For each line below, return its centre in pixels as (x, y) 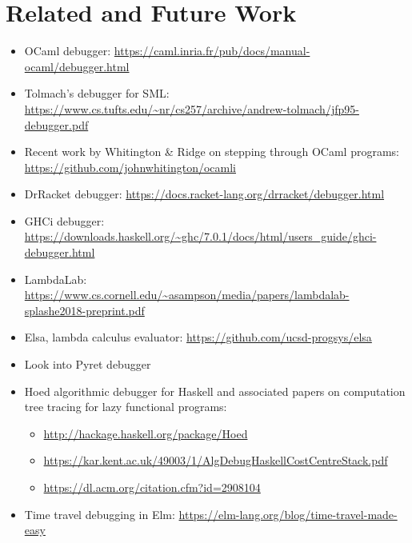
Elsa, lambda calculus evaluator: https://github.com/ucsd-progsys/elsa (198, 337)
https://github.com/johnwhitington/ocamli (130, 167)
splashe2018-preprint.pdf (84, 310)
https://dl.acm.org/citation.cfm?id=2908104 (152, 487)
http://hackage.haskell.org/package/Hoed (146, 433)
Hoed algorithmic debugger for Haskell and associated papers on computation (215, 391)
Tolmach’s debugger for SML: (97, 93)
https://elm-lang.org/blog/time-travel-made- (288, 514)
